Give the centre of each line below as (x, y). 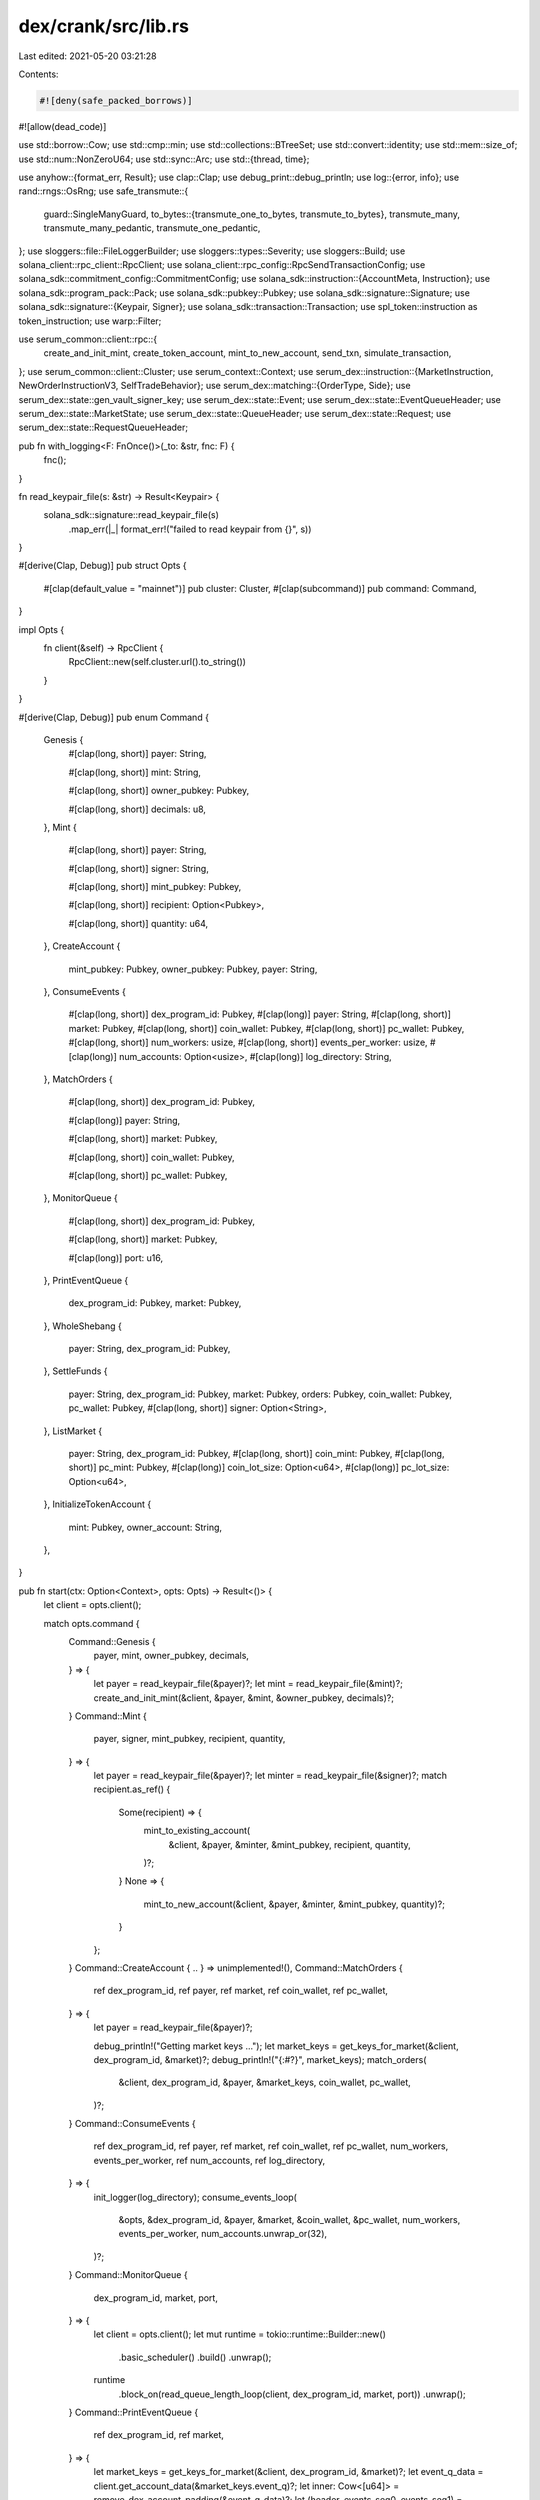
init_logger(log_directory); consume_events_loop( (195, 2197)
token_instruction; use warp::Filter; (90, 321)
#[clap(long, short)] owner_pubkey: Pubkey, (159, 791)
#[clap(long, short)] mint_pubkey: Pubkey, (155, 887)
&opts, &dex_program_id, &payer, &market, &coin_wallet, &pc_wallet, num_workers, (289, 2220)
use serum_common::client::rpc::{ (88, 339)
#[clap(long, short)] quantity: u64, (138, 923)
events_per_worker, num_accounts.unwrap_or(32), (223, 2234)
